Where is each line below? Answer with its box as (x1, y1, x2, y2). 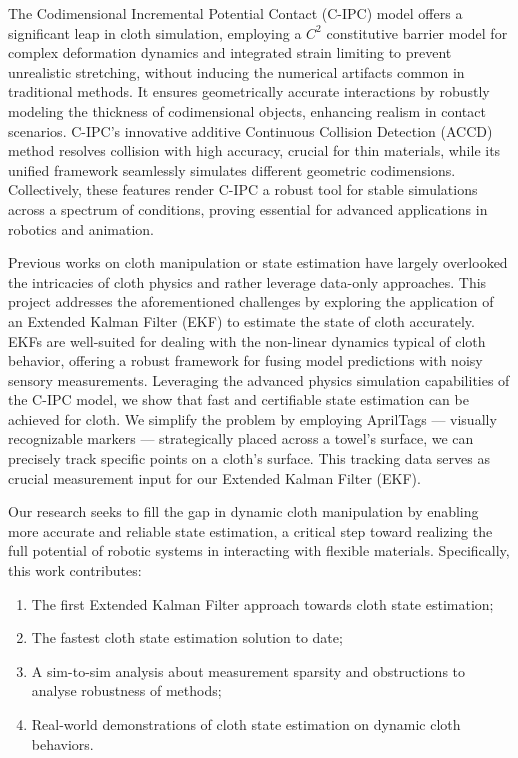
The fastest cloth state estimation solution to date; (31, 627, 343, 648)
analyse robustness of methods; (31, 680, 222, 701)
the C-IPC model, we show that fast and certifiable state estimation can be (8, 389, 469, 410)
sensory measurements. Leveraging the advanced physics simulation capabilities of (8, 369, 510, 390)
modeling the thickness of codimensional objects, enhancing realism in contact (8, 100, 486, 121)
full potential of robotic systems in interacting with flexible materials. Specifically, (8, 540, 510, 561)
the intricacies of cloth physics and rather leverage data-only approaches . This (8, 271, 487, 292)
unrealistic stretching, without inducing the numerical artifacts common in (8, 61, 465, 82)
